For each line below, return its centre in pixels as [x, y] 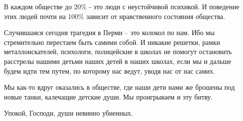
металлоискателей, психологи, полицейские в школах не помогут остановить [118, 51]
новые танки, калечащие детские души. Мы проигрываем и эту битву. [108, 96]
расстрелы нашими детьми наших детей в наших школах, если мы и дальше [118, 61]
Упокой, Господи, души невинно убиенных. [69, 113]
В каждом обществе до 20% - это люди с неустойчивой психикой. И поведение [122, 6]
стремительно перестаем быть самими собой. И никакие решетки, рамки [112, 42]
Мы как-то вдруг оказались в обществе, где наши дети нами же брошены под [120, 87]
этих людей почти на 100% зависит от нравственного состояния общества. [115, 16]
